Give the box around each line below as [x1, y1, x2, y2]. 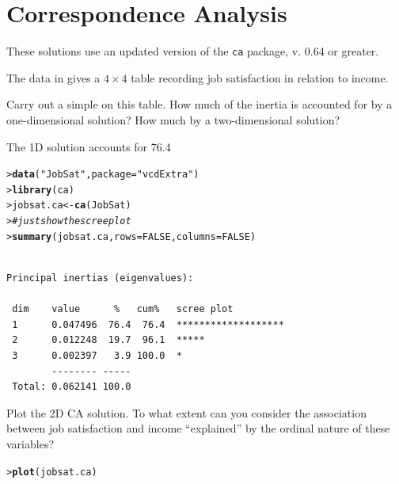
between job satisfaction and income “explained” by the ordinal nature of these [6, 420, 390, 436]
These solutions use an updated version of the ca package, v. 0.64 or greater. [6, 43, 379, 59]
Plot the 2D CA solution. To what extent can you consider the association [6, 404, 367, 421]
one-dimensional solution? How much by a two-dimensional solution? [6, 111, 340, 128]
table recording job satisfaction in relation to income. [131, 69, 389, 86]
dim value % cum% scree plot [12, 303, 234, 315]
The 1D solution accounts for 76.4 [6, 138, 171, 154]
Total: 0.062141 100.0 [12, 381, 131, 393]
